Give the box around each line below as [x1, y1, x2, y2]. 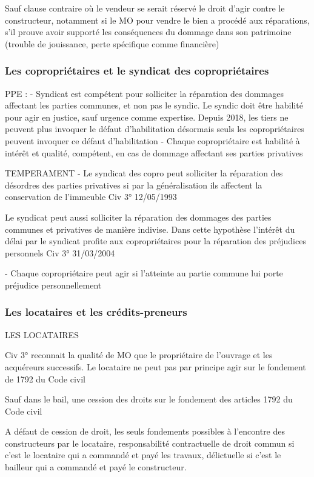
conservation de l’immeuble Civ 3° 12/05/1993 [5, 190, 177, 203]
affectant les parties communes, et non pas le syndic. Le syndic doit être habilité [5, 99, 303, 112]
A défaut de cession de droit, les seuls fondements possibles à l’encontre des [5, 425, 286, 438]
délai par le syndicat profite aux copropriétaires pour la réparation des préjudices [5, 235, 306, 247]
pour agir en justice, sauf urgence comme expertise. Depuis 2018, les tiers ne [5, 110, 289, 123]
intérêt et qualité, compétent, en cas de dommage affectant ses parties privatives [5, 146, 303, 159]
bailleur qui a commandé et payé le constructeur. [5, 461, 187, 473]
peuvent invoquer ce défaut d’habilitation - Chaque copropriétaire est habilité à [5, 134, 300, 147]
